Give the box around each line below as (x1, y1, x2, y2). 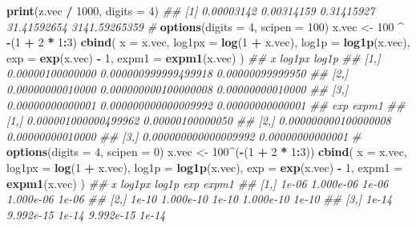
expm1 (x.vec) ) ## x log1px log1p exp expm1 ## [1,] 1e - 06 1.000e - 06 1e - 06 (6, 174, 389, 191)
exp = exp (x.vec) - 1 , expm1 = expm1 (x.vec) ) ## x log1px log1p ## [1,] (6, 49, 381, 66)
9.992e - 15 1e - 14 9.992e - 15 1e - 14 (6, 206, 166, 222)
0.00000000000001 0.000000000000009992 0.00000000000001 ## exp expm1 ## (6, 96, 406, 113)
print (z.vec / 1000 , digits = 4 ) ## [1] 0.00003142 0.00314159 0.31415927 (6, 2, 375, 18)
